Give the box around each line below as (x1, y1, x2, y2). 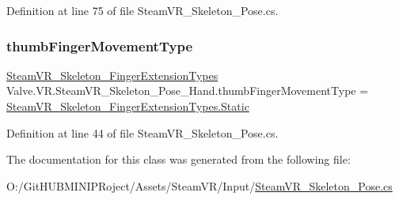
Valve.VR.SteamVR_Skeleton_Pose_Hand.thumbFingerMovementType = (6, 82, 369, 99)
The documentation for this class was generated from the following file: (6, 151, 351, 168)
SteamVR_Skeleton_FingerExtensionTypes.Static (6, 98, 249, 114)
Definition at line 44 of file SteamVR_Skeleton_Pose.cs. (6, 124, 279, 141)
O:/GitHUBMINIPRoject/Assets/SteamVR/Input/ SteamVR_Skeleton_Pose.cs (6, 177, 393, 194)
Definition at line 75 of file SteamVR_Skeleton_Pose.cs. (6, 2, 279, 18)
